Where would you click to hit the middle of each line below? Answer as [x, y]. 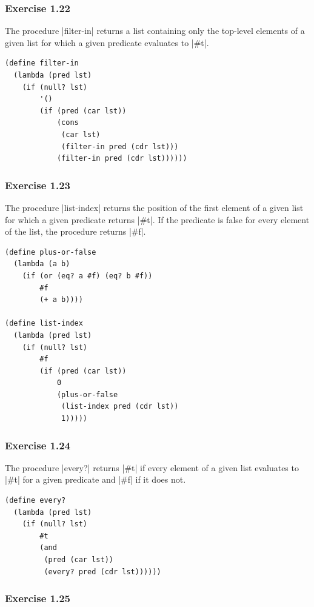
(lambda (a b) [42, 264]
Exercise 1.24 [38, 445]
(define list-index [44, 324]
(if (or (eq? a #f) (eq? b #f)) [87, 276]
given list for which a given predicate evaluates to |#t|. [107, 42]
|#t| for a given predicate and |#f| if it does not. [95, 479]
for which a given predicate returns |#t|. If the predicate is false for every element [157, 219]
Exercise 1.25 [38, 598]
